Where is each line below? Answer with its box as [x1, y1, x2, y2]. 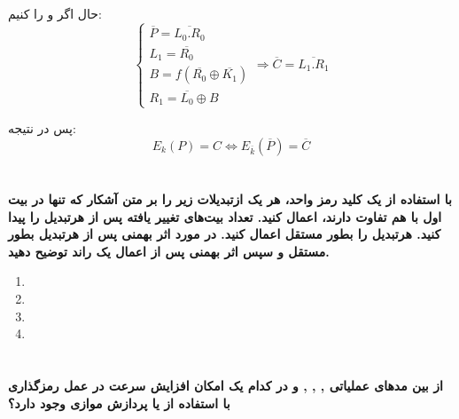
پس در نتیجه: [8, 119, 76, 138]
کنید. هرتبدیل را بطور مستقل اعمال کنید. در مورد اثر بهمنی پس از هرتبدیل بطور [8, 225, 441, 243]
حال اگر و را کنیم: [8, 4, 102, 22]
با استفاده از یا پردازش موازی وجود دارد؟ [8, 393, 230, 412]
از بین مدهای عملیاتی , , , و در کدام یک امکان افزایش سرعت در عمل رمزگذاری [8, 376, 443, 394]
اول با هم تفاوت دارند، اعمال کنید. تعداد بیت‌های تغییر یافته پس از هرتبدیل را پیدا [8, 207, 442, 225]
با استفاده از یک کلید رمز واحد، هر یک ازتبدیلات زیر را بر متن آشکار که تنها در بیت [8, 190, 452, 209]
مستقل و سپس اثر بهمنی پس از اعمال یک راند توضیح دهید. [8, 241, 330, 260]
